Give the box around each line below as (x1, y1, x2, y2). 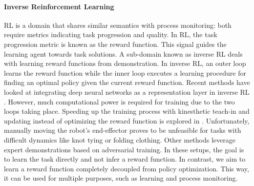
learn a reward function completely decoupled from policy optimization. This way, (4, 163, 249, 173)
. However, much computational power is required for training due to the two (4, 96, 235, 106)
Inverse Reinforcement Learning (4, 1, 114, 11)
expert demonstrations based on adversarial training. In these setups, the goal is (4, 144, 244, 154)
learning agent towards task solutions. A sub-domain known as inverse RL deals (4, 48, 243, 59)
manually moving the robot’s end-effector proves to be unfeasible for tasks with (4, 125, 241, 135)
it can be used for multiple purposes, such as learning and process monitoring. (4, 173, 238, 183)
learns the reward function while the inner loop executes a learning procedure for (4, 67, 246, 78)
